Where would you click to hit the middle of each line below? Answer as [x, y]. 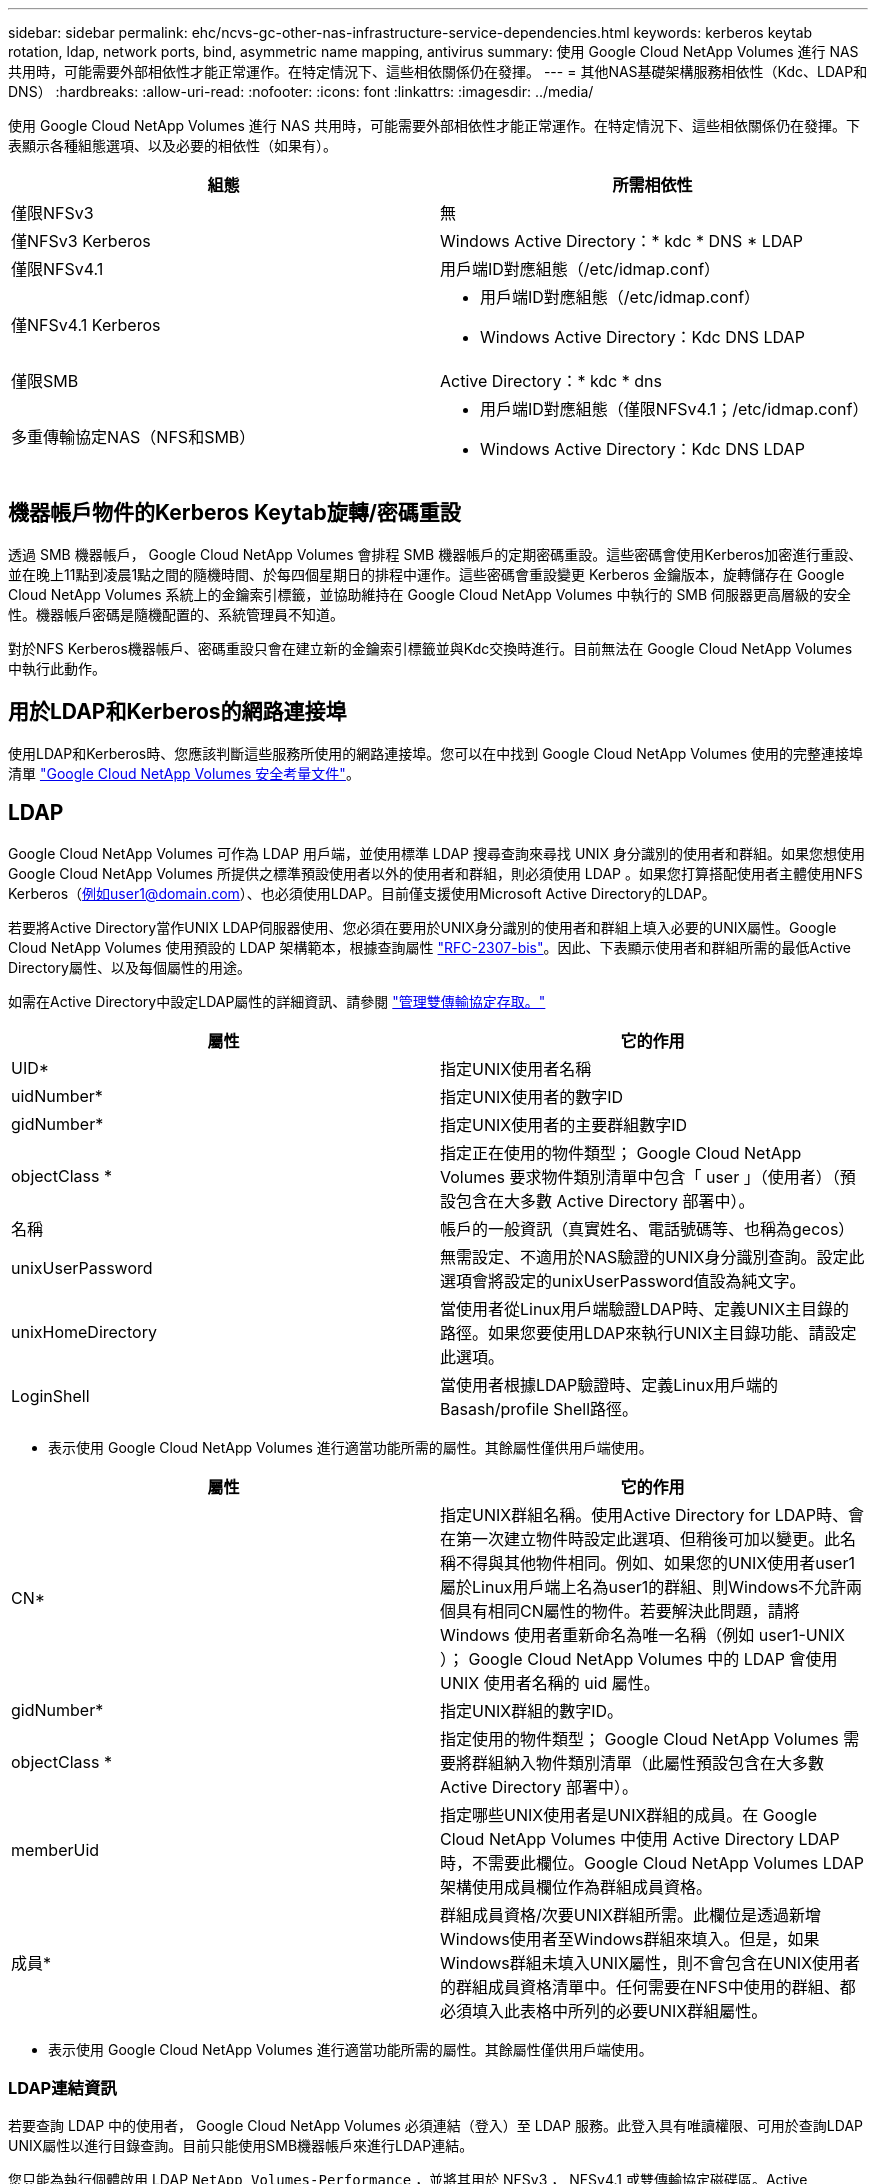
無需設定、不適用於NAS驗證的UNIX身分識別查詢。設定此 [652, 1256]
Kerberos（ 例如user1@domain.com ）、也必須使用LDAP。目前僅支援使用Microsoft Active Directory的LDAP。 [362, 893]
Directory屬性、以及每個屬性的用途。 [129, 967]
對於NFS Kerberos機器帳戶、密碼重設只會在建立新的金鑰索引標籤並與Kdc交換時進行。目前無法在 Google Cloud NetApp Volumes [430, 648]
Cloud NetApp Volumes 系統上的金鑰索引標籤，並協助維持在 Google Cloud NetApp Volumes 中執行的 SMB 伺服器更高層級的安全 [430, 594]
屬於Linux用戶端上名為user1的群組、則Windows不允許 [643, 1586]
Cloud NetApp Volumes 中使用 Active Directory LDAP [640, 1838]
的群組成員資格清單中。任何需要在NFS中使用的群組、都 [648, 1986]
